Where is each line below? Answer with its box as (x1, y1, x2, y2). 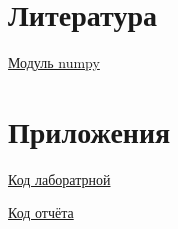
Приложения (8, 110, 171, 151)
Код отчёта (8, 202, 74, 223)
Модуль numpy (8, 52, 100, 73)
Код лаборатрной (8, 168, 111, 189)
